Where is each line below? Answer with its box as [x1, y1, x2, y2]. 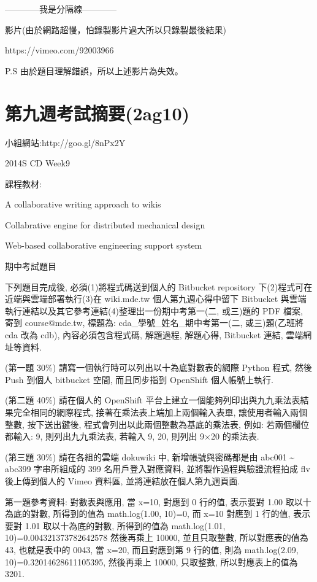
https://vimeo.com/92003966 [5, 44, 114, 56]
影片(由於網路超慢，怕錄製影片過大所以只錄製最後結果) [5, 23, 226, 36]
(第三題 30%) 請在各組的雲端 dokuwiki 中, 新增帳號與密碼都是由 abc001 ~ [5, 450, 295, 463]
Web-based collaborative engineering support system [5, 239, 202, 252]
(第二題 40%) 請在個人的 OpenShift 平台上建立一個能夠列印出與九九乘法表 [5, 394, 300, 406]
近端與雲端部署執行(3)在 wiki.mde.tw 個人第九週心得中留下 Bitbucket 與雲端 [5, 292, 307, 305]
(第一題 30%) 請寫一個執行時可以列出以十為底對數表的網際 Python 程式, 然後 [5, 361, 312, 374]
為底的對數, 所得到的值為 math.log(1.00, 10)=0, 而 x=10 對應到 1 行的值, [5, 507, 291, 520]
